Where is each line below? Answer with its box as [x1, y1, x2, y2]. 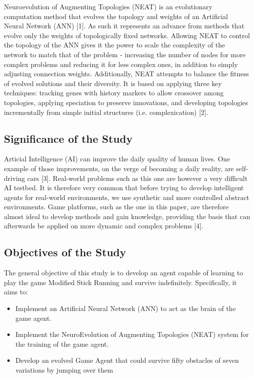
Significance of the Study [4, 131, 133, 146]
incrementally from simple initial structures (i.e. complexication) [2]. [4, 107, 209, 117]
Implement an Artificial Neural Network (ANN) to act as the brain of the [15, 303, 236, 313]
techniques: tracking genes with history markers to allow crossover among [4, 88, 224, 98]
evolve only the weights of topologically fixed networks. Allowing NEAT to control [4, 30, 250, 40]
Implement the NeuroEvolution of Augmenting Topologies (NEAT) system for [15, 329, 249, 339]
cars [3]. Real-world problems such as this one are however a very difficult [27, 173, 248, 183]
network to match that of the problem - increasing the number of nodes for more [4, 49, 246, 59]
